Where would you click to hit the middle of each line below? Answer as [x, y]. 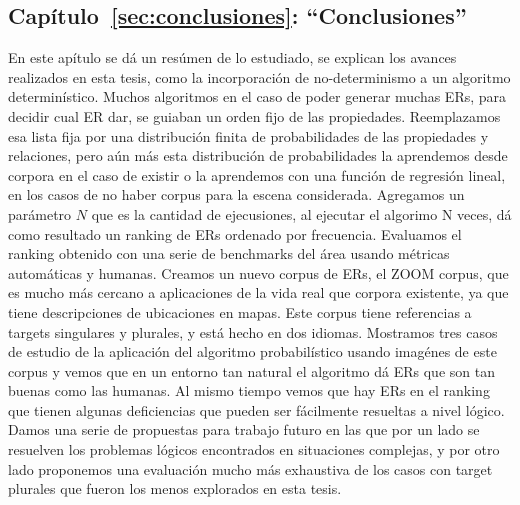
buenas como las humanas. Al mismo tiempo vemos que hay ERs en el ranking [249, 390]
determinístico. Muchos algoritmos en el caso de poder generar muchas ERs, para [257, 96]
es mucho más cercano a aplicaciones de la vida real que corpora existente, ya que [258, 292]
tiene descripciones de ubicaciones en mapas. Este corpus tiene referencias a [240, 311]
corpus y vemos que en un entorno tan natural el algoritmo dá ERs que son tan [251, 370]
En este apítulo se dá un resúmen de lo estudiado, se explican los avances [232, 57]
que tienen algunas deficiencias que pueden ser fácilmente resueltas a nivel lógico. [256, 409]
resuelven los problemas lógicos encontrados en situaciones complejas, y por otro [254, 449]
